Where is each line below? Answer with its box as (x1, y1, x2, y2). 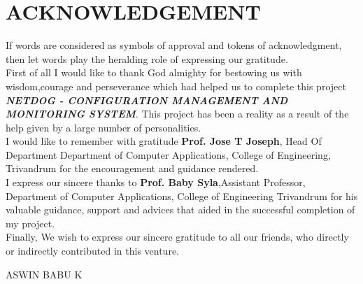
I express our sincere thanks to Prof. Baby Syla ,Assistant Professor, (6, 175, 306, 190)
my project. (6, 215, 55, 230)
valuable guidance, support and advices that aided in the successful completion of (6, 202, 355, 217)
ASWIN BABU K (6, 267, 83, 281)
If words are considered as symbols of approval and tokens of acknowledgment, (6, 38, 342, 52)
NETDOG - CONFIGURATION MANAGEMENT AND (6, 92, 288, 107)
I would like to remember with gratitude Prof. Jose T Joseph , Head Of (6, 134, 322, 148)
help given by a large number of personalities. (6, 120, 201, 134)
